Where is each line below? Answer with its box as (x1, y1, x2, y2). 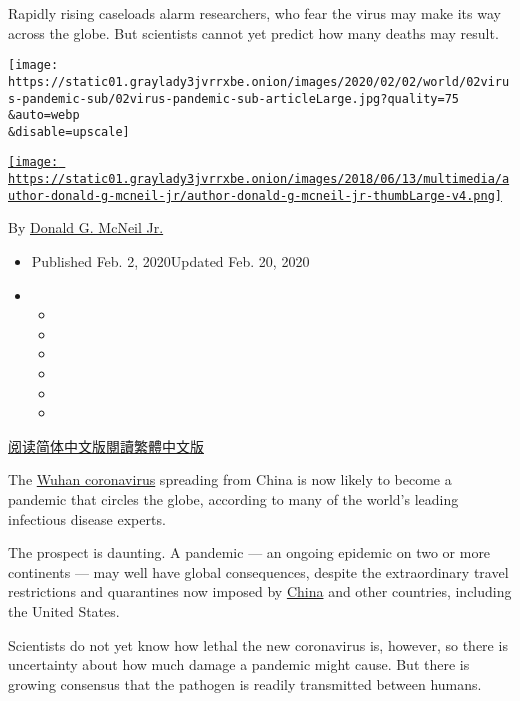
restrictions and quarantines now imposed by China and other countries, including (8, 581, 512, 602)
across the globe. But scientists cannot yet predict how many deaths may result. (8, 22, 499, 43)
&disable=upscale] (8, 124, 130, 139)
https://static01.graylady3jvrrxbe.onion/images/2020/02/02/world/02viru (8, 74, 510, 89)
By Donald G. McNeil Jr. (8, 217, 164, 238)
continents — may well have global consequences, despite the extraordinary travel (8, 561, 509, 582)
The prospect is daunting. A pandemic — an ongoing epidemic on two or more (8, 542, 491, 563)
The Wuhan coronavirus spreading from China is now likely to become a (8, 469, 452, 490)
